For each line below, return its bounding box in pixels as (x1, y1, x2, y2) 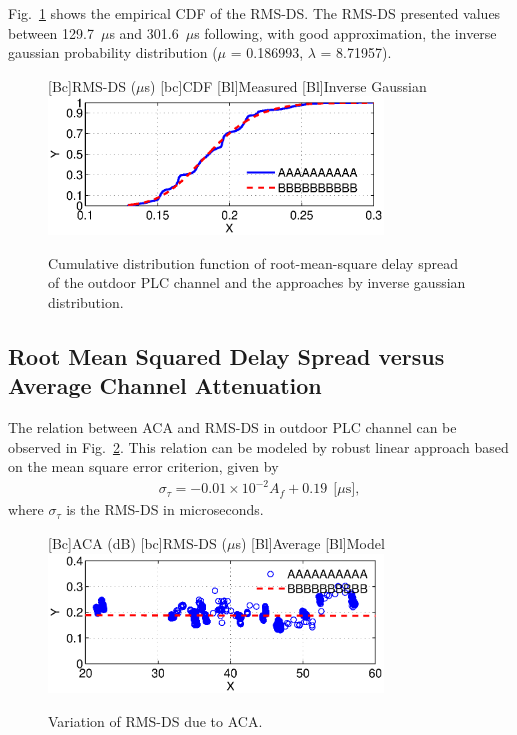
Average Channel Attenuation (8, 370, 322, 401)
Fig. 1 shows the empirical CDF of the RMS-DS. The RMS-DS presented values (8, 3, 501, 23)
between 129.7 (8, 22, 94, 43)
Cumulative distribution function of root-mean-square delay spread (48, 252, 458, 273)
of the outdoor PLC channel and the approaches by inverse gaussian (48, 272, 466, 293)
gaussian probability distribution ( (8, 42, 218, 63)
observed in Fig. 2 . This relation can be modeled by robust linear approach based (8, 436, 509, 457)
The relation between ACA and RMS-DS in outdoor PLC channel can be (8, 417, 457, 438)
